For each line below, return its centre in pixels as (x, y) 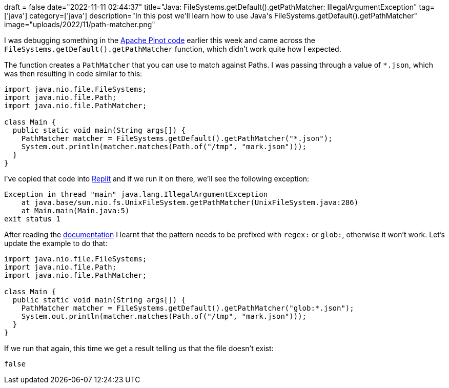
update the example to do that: (56, 243)
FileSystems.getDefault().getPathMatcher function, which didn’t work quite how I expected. (173, 49)
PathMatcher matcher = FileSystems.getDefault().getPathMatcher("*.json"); (177, 138)
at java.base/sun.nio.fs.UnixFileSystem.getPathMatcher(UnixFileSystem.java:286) (190, 202)
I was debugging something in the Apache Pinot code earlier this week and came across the (160, 40)
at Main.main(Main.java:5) (75, 211)
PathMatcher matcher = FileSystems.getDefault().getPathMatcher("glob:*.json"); (188, 308)
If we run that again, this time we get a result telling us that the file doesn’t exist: (139, 348)
